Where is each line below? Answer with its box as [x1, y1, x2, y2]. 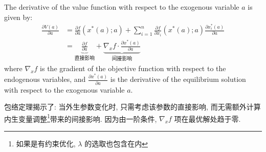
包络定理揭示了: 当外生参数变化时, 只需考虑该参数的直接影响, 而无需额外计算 [4, 101, 261, 112]
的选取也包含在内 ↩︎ [84, 138, 148, 149]
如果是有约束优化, [16, 138, 76, 149]
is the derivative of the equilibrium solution [110, 74, 246, 84]
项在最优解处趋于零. [174, 113, 241, 124]
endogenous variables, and [4, 74, 86, 84]
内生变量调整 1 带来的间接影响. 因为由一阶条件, [4, 112, 157, 124]
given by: [4, 11, 33, 22]
